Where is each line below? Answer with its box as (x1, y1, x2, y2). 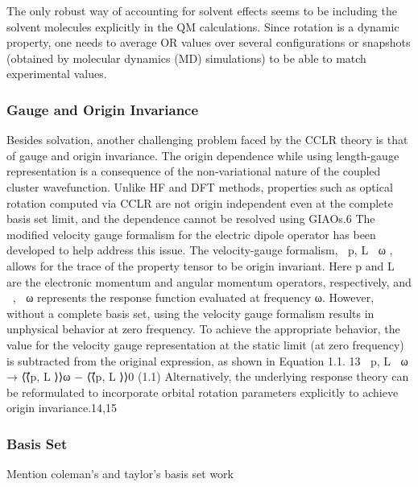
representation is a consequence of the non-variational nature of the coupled (6, 163, 381, 180)
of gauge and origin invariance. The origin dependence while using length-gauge (6, 147, 399, 163)
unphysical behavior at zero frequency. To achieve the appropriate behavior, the (6, 320, 400, 337)
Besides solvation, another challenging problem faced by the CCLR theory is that (6, 131, 408, 148)
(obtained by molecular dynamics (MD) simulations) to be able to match (6, 49, 366, 66)
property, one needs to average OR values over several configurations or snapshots (6, 34, 411, 51)
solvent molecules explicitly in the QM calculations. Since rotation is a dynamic (6, 18, 399, 35)
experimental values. (6, 65, 107, 82)
